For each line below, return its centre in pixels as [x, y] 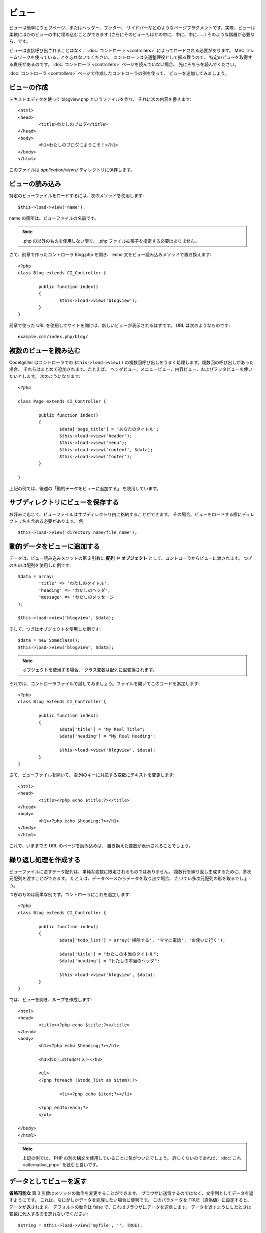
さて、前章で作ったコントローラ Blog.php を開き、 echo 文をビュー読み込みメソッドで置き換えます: [110, 254]
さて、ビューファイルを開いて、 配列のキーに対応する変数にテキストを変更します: [92, 775]
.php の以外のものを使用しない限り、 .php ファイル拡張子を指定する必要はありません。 [111, 241]
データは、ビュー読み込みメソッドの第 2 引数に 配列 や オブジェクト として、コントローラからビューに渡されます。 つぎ [131, 558]
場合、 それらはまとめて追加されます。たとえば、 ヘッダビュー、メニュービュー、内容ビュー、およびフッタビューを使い [131, 369]
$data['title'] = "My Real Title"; [102, 729]
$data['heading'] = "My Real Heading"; [107, 736]
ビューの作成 [29, 87]
